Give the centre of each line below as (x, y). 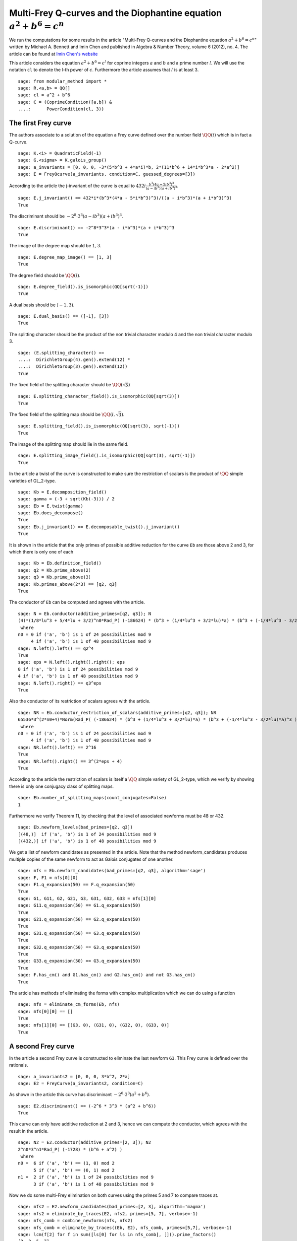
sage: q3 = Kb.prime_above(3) (55, 577)
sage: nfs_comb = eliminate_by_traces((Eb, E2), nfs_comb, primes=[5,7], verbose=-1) (125, 1228)
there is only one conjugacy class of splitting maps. (61, 786)
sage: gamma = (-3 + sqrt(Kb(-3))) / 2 (66, 499)
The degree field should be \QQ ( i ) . (45, 275)
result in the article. (29, 1131)
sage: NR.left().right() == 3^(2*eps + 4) (70, 761)
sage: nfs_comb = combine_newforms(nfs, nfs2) (75, 1221)
